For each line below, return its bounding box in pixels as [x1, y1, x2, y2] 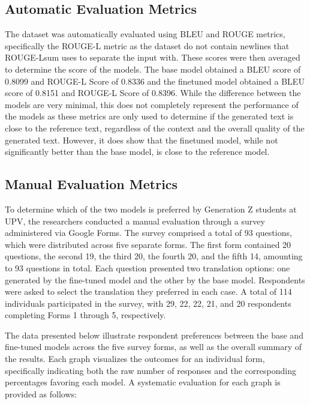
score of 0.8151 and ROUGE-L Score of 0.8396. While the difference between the [5, 86, 301, 99]
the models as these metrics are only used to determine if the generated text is [5, 110, 294, 122]
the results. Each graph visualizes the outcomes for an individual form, [5, 352, 265, 365]
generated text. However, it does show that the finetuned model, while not [5, 133, 278, 146]
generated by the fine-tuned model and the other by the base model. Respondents [5, 273, 305, 286]
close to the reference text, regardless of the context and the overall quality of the [5, 121, 305, 134]
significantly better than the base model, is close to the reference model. [5, 145, 270, 158]
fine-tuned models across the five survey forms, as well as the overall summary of [5, 340, 302, 353]
